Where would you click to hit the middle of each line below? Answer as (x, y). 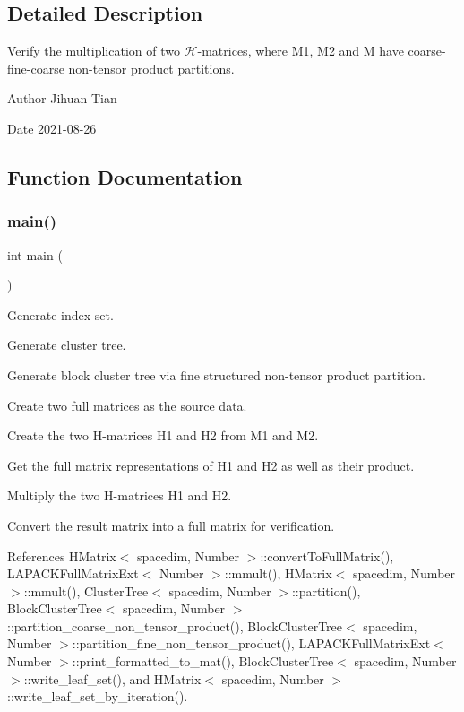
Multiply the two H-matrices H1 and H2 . (120, 495)
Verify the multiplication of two (94, 51)
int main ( (35, 254)
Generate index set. (60, 314)
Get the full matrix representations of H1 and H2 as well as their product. (211, 465)
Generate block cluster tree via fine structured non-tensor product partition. (216, 374)
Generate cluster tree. (67, 345)
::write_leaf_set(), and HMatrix (112, 678)
